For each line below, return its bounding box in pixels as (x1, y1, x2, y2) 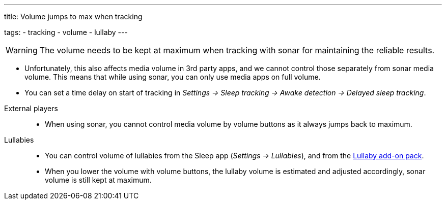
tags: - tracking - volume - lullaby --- (4, 28, 128, 37)
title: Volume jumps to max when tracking (4, 12, 143, 21)
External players (4, 104, 58, 113)
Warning (6, 45, 38, 55)
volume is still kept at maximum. (45, 176, 152, 184)
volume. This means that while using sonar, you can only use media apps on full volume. (24, 73, 321, 81)
